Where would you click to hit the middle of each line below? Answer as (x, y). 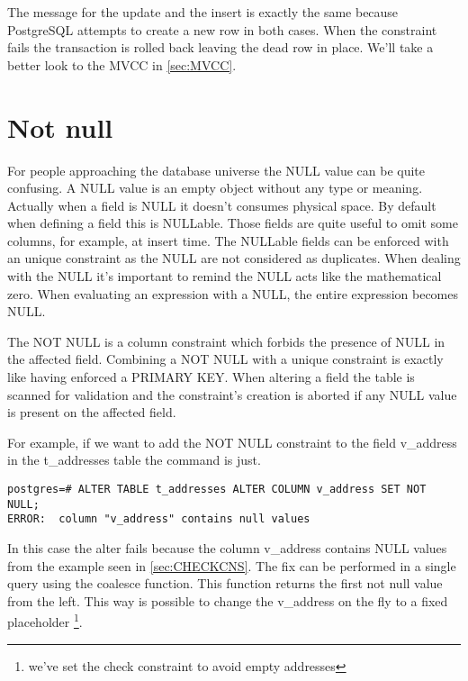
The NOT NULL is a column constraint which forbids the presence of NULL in (226, 341)
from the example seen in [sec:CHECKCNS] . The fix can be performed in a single (232, 565)
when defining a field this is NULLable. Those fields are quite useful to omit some (233, 223)
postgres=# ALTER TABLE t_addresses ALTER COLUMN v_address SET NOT (217, 489)
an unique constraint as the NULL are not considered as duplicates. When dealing (234, 258)
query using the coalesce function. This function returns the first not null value (225, 583)
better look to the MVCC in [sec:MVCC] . (122, 64)
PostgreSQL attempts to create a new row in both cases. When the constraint (222, 29)
